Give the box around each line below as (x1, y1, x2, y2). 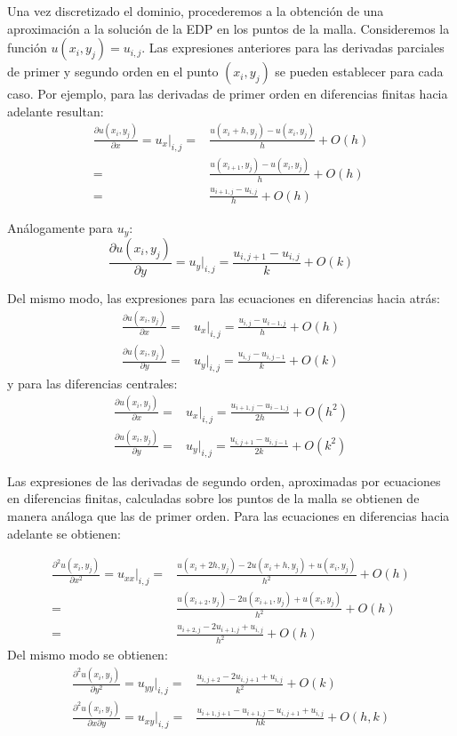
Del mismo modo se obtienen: (7, 645, 168, 664)
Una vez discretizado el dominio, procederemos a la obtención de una (7, 2, 384, 20)
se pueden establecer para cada (275, 62, 444, 81)
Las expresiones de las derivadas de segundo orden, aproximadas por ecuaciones (7, 471, 441, 490)
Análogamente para (7, 218, 114, 236)
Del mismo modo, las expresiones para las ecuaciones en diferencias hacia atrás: (7, 288, 441, 307)
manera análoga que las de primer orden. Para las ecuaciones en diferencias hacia (7, 506, 450, 524)
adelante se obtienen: (7, 524, 122, 542)
